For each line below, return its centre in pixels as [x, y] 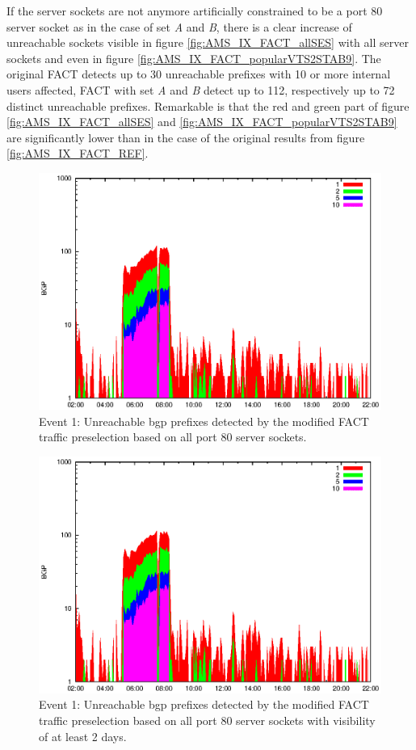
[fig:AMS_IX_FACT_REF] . [78, 153]
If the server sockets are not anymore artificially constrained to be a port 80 [195, 11]
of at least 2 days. [83, 736]
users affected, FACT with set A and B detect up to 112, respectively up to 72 [201, 89]
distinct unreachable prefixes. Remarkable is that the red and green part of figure [208, 105]
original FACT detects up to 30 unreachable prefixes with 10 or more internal [199, 74]
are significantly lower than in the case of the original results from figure [186, 137]
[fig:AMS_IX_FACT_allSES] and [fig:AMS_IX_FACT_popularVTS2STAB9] [202, 122]
